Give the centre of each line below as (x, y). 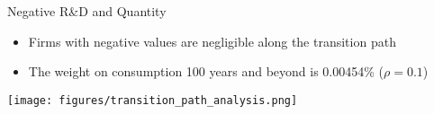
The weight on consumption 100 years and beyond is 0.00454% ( (206, 71)
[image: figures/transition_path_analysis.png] (153, 100)
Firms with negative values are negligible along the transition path (212, 41)
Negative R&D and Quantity (87, 11)
